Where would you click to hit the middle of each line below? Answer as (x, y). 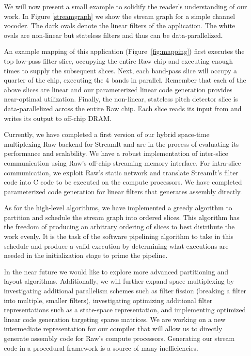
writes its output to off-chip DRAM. (58, 118)
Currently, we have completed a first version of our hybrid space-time (107, 134)
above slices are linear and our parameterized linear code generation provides (118, 89)
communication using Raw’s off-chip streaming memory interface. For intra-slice (123, 162)
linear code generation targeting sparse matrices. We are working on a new (115, 319)
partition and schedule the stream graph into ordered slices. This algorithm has (122, 217)
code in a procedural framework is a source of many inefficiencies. (101, 348)
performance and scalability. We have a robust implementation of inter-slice (116, 153)
